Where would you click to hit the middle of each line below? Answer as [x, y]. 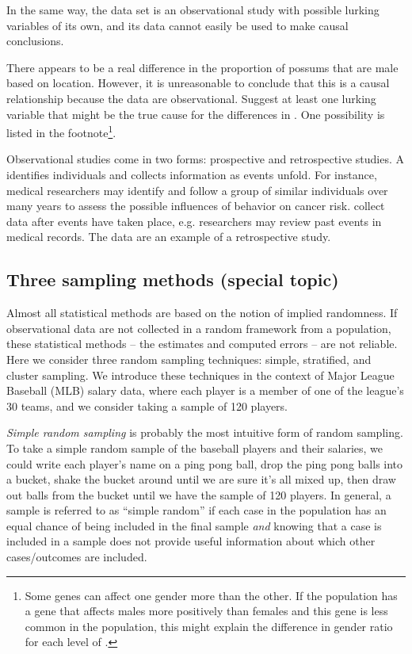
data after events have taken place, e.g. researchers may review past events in [194, 221]
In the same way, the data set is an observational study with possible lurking [193, 10]
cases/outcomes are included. [77, 557]
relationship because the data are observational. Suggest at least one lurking [191, 98]
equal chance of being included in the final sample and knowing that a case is [194, 525]
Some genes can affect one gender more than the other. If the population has [211, 595]
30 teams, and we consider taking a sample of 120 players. [147, 405]
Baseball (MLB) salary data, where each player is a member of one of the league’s [205, 390]
